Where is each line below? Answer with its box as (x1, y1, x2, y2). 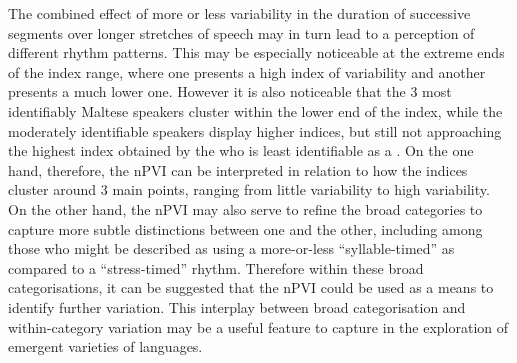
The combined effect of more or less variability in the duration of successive (8, 3, 471, 23)
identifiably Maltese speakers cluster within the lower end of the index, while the (8, 100, 503, 121)
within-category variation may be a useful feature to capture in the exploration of (8, 316, 509, 337)
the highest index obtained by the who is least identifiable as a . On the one (8, 140, 474, 161)
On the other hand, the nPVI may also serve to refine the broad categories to (8, 198, 483, 219)
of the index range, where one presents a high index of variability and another (8, 61, 486, 82)
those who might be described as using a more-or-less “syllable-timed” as (8, 238, 455, 259)
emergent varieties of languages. (8, 336, 203, 357)
